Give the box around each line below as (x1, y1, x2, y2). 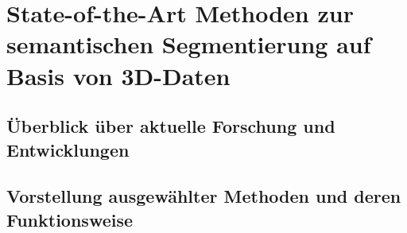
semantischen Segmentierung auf (6, 28, 371, 60)
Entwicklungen (6, 137, 130, 161)
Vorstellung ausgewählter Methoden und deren (6, 184, 401, 208)
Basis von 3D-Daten (6, 59, 231, 91)
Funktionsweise (6, 207, 134, 231)
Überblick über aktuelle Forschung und (6, 114, 335, 138)
